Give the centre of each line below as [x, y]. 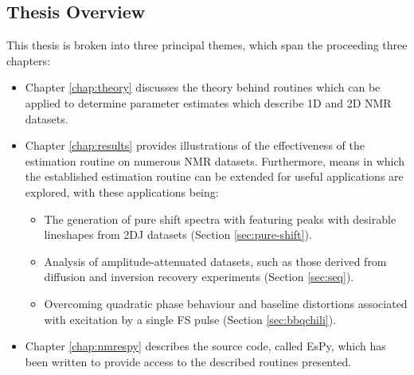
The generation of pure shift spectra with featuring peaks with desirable [220, 219]
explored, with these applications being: [122, 191]
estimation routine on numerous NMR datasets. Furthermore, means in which [215, 160]
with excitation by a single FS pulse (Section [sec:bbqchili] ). [190, 319]
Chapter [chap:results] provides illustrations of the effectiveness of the [195, 145]
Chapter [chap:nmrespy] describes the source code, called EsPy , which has [205, 346]
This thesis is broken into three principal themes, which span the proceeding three [207, 45]
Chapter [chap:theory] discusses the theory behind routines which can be [203, 87]
